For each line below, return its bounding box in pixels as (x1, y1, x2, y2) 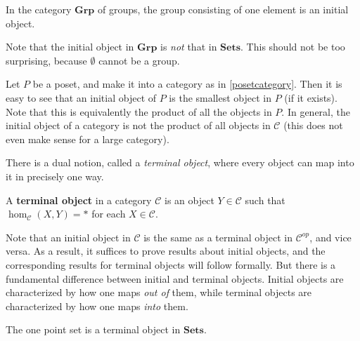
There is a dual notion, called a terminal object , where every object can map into (6, 155, 354, 170)
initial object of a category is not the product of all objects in (6, 118, 271, 133)
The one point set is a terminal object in (6, 322, 181, 337)
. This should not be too (240, 39, 345, 54)
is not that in (160, 39, 217, 54)
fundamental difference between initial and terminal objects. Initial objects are (6, 271, 344, 286)
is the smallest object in (169, 90, 272, 105)
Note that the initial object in (6, 39, 134, 54)
